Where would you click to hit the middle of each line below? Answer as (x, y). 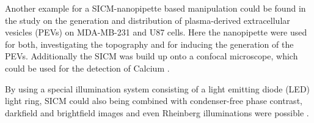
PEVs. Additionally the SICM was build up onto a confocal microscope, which (152, 56)
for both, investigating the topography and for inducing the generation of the (149, 44)
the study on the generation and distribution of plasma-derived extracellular (148, 20)
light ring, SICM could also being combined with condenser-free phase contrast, (154, 101)
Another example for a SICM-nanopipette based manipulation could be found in (155, 8)
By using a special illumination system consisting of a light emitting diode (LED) (158, 88)
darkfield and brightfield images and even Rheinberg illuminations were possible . (157, 112)
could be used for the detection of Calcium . (87, 68)
